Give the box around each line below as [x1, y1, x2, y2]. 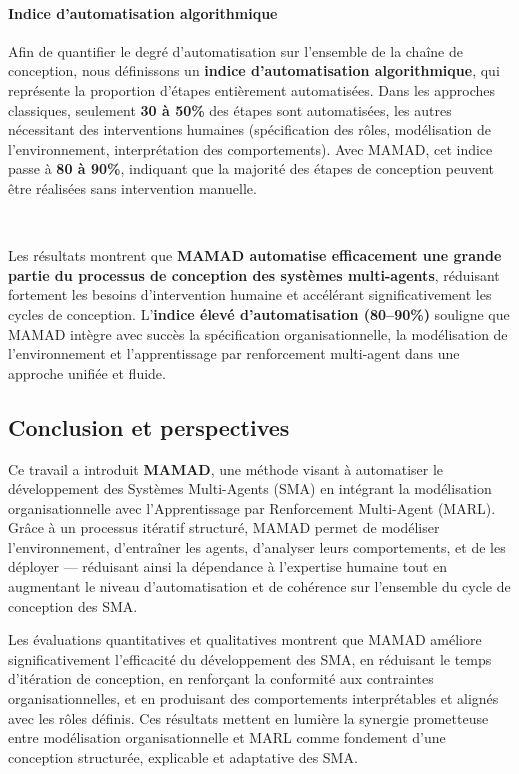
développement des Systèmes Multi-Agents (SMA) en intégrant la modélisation [8, 478, 492, 499]
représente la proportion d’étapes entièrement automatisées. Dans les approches [8, 79, 496, 100]
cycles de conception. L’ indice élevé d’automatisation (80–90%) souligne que [8, 303, 510, 324]
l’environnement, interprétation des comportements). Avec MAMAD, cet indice [8, 138, 493, 159]
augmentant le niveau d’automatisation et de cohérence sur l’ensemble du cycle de [8, 576, 511, 597]
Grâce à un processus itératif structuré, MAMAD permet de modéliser [8, 517, 440, 538]
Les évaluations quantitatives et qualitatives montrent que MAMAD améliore [8, 629, 482, 650]
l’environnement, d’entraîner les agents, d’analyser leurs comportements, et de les [8, 536, 506, 557]
